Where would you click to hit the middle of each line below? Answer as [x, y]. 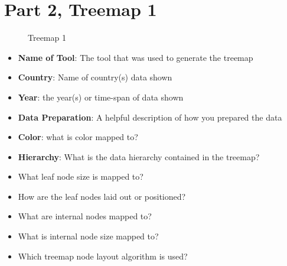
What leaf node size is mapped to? [81, 176]
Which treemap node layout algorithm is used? [103, 256]
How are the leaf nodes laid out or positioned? [102, 196]
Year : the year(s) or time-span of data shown [101, 97]
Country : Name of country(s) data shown [95, 77]
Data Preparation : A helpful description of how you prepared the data [150, 117]
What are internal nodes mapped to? [85, 216]
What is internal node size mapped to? [88, 236]
